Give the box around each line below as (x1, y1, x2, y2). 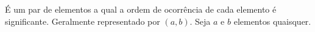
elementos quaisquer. (233, 14, 311, 27)
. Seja (189, 14, 211, 27)
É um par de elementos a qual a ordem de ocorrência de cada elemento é (5, 3, 277, 15)
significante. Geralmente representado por (5, 14, 160, 27)
